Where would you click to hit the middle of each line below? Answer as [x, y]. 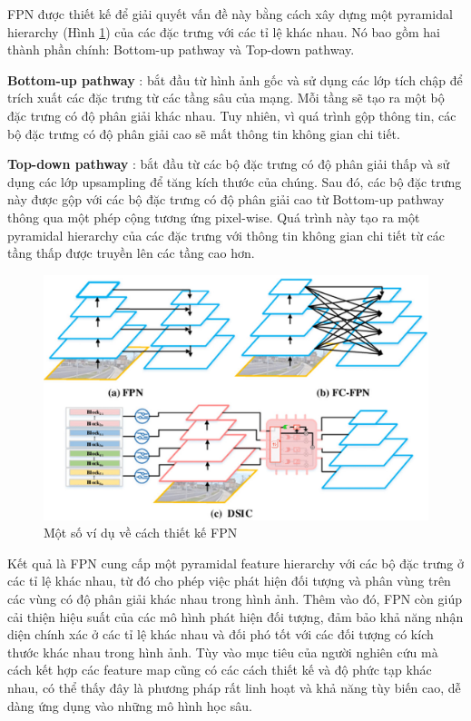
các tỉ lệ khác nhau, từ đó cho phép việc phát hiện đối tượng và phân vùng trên [229, 581]
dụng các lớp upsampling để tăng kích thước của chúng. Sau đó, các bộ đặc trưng [235, 181]
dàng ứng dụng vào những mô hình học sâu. [130, 705]
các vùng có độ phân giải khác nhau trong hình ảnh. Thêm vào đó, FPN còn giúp [235, 599]
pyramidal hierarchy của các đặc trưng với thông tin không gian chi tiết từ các [226, 235]
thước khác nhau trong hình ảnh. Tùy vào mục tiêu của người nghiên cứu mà [223, 652]
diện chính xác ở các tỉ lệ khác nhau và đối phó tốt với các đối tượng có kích [221, 634]
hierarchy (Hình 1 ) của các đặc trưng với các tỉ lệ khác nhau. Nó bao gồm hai [224, 31]
